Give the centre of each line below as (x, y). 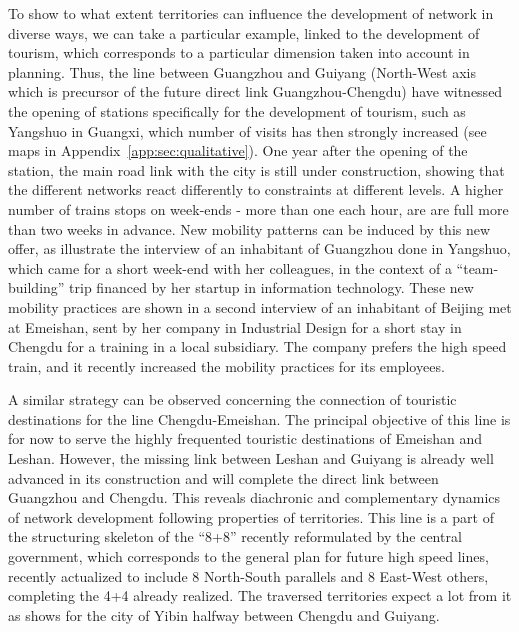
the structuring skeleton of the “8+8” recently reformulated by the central (235, 536)
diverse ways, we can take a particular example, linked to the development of (244, 32)
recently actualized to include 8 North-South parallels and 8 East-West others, (248, 575)
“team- (477, 267)
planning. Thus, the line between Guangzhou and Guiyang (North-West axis (242, 71)
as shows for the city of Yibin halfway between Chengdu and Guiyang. (224, 614)
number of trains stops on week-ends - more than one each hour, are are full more (258, 208)
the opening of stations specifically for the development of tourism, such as (237, 110)
